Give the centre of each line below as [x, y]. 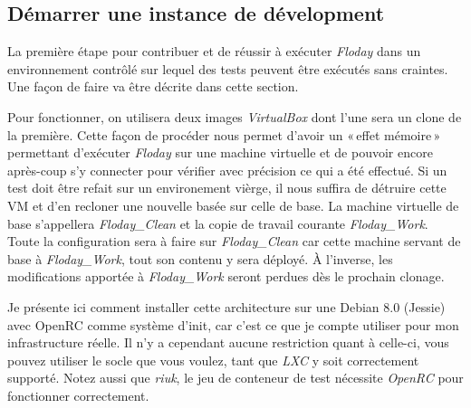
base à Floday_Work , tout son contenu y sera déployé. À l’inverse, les [200, 258]
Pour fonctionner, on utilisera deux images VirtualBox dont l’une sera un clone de [235, 116]
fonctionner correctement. [78, 395]
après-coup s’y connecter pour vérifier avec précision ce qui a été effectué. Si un [227, 170]
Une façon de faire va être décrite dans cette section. [153, 86]
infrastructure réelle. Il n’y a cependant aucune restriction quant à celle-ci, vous [228, 342]
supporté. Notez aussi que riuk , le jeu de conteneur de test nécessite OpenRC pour [235, 378]
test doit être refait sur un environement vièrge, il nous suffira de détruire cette [227, 188]
